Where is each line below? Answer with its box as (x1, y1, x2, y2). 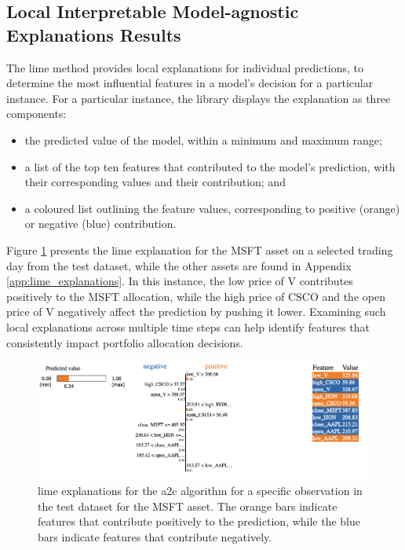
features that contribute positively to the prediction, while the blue (38, 513, 360, 530)
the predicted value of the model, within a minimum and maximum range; (24, 131, 382, 148)
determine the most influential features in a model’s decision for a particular (6, 75, 374, 91)
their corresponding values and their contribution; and (24, 174, 286, 190)
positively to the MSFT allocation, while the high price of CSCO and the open (6, 288, 385, 304)
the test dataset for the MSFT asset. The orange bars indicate (38, 497, 337, 514)
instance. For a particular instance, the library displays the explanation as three (6, 90, 391, 106)
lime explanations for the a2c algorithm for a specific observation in (38, 482, 363, 498)
